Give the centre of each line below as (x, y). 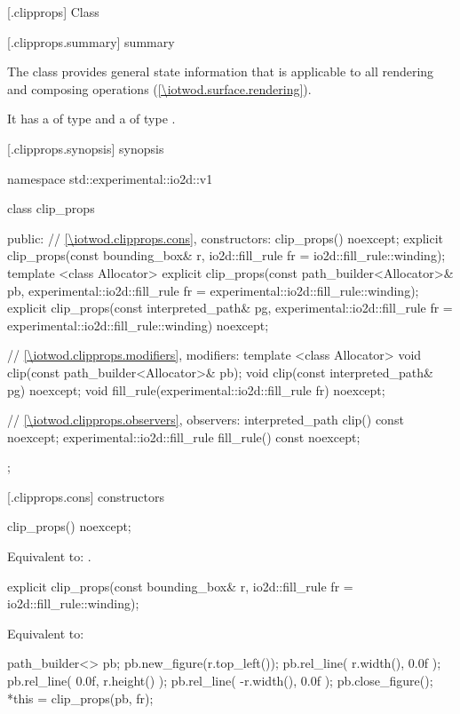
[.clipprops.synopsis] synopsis (86, 148)
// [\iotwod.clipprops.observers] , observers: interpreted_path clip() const (206, 420)
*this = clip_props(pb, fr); (80, 698)
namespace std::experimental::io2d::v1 (110, 178)
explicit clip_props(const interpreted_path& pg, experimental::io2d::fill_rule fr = (230, 308)
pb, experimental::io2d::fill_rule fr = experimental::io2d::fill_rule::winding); (213, 290)
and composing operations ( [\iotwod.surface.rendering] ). (159, 88)
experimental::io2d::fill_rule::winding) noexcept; (138, 325)
